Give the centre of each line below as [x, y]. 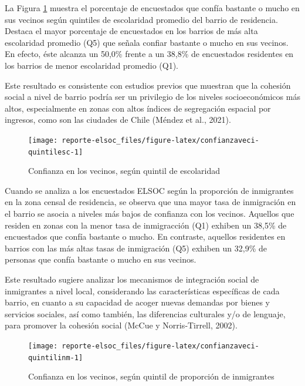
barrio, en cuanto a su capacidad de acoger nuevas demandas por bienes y [137, 302]
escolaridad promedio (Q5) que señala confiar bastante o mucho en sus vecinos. [147, 42]
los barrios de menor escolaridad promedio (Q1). [91, 65]
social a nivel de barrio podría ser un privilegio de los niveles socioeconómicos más [152, 97]
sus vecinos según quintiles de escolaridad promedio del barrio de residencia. [141, 19]
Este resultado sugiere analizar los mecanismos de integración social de [132, 279]
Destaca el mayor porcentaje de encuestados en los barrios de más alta [131, 31]
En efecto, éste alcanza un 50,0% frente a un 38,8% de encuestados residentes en [149, 54]
